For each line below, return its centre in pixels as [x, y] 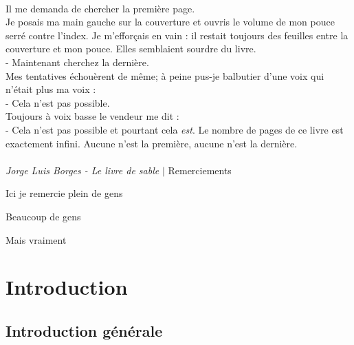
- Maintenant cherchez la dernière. [77, 62]
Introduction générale [84, 330]
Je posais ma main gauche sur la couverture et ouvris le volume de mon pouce [170, 22]
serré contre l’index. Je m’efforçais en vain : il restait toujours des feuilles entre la [177, 35]
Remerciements [200, 170]
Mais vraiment [36, 239]
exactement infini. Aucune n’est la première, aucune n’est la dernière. [152, 143]
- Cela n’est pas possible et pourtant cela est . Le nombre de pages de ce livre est [175, 129]
